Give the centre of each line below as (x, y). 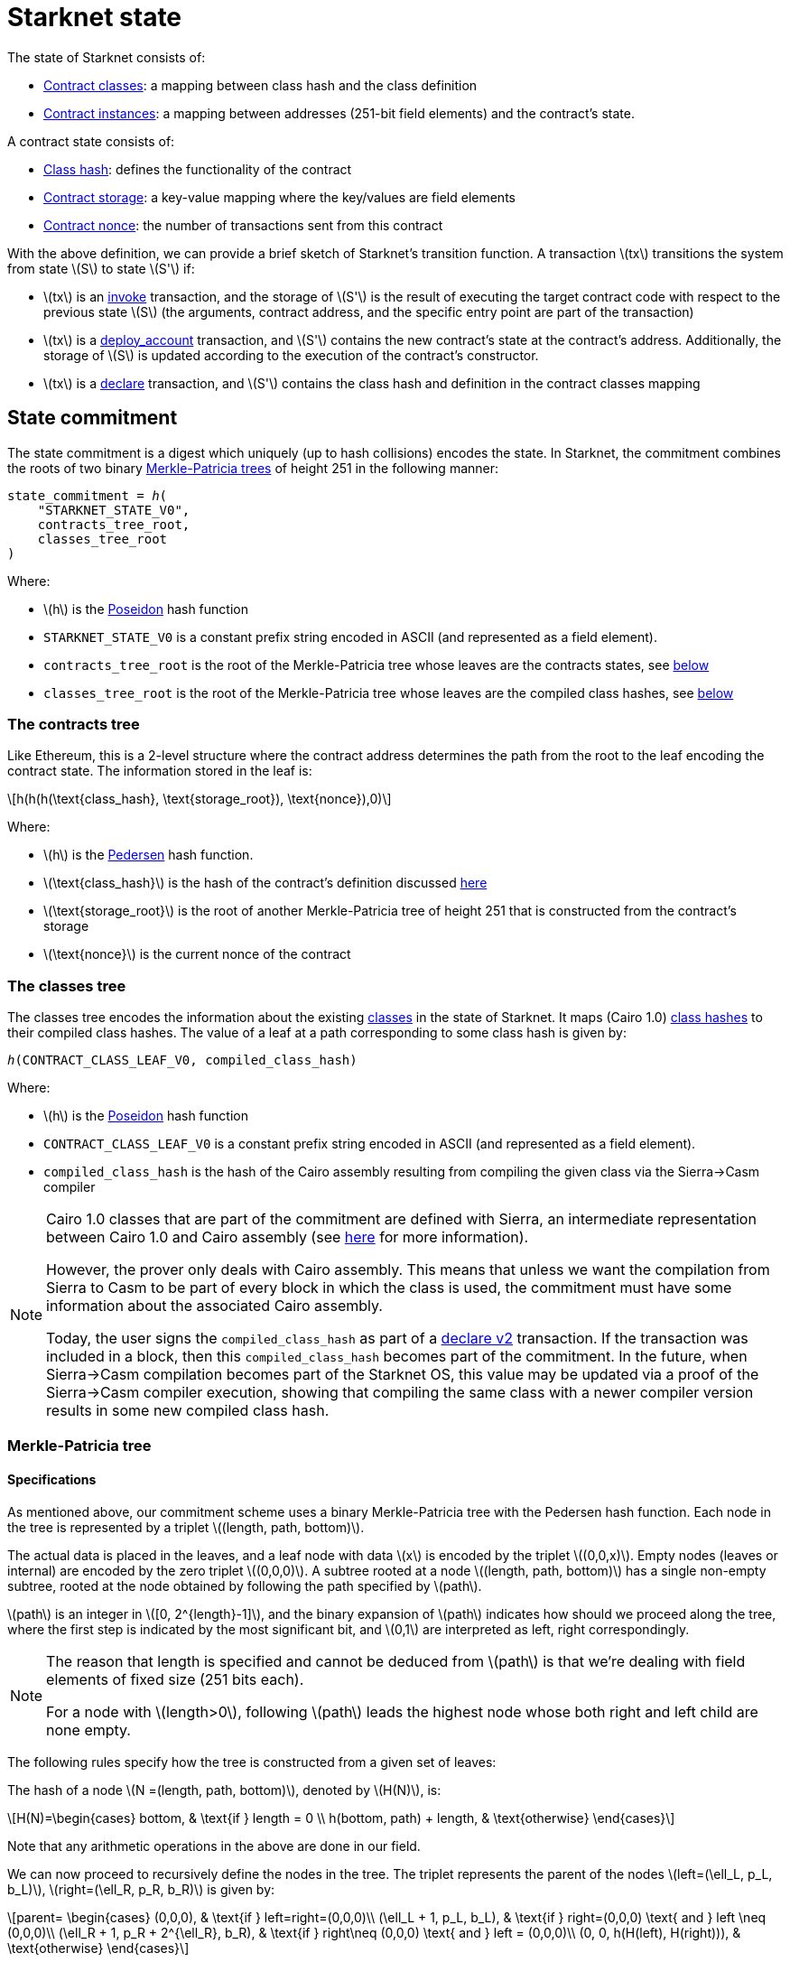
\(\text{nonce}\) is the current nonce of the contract (197, 954)
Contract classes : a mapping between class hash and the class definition (260, 85)
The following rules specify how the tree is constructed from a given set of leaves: (252, 1762)
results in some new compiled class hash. (188, 1411)
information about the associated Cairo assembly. (214, 1306)
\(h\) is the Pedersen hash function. (149, 855)
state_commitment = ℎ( (88, 495)
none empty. (88, 1730)
